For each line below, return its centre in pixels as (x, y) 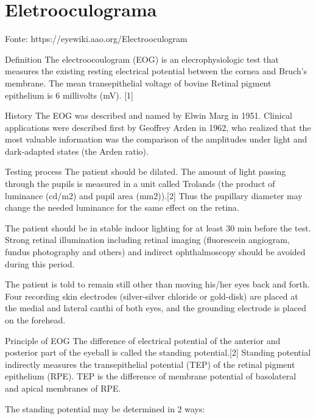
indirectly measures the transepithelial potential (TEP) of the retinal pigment (150, 364)
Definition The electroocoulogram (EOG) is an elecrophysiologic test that (142, 59)
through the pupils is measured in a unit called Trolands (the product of (140, 184)
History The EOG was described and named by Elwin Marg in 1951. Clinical (149, 115)
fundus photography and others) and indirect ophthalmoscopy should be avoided (155, 252)
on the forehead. (35, 320)
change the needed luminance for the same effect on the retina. (122, 207)
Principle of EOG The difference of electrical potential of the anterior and (143, 340)
